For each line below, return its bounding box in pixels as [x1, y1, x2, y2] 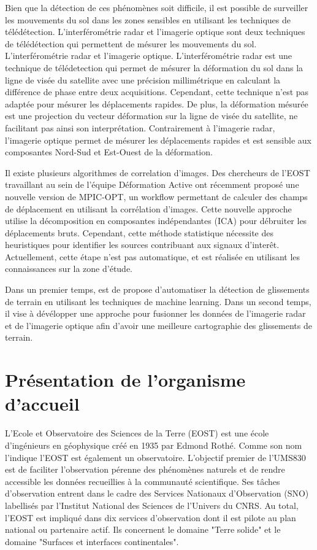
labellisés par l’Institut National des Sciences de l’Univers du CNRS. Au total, [5, 498, 299, 511]
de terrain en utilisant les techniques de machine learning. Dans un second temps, [5, 295, 311, 308]
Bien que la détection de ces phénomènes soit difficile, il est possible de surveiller [5, 1, 308, 14]
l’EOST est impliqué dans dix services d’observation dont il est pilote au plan [5, 511, 296, 524]
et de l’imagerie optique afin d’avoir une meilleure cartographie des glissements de [5, 319, 312, 331]
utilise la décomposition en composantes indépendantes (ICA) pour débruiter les [5, 214, 307, 227]
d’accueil [5, 391, 80, 416]
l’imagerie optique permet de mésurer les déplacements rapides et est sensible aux [5, 133, 311, 146]
